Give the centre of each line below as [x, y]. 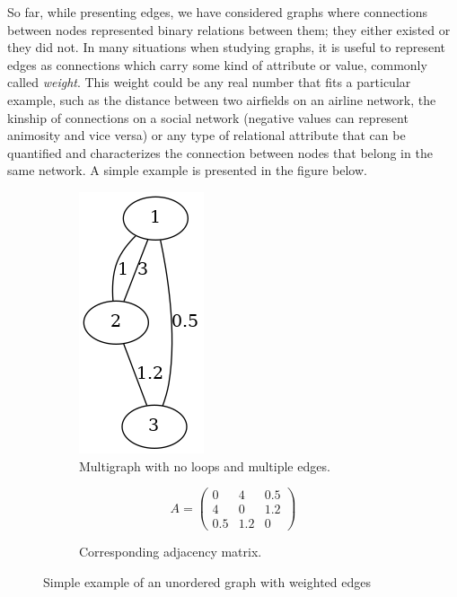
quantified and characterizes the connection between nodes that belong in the [220, 152]
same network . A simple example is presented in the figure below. [187, 170]
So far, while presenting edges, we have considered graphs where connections [217, 12]
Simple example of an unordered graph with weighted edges [207, 581]
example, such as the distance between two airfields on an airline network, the [222, 99]
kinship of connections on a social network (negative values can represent [208, 117]
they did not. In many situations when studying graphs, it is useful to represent [226, 47]
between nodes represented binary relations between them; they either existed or [229, 29]
